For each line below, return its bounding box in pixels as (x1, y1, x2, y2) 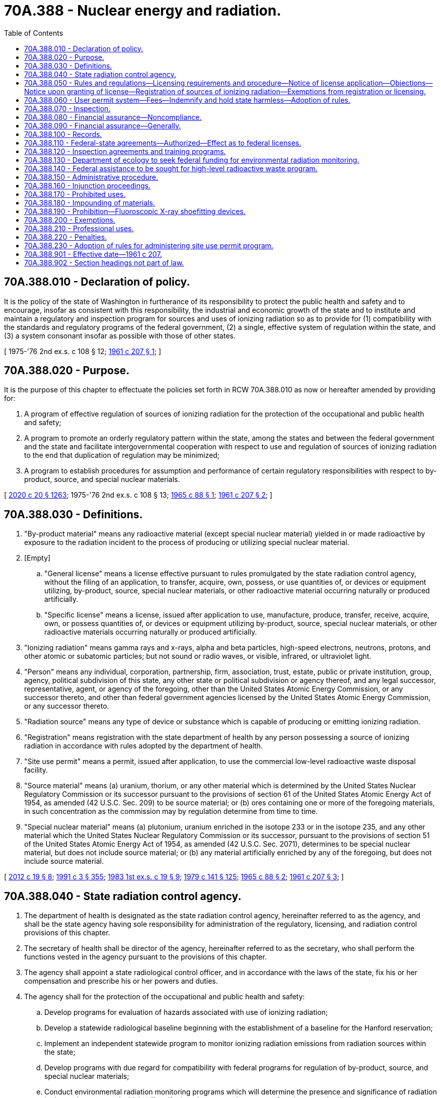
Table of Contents (4, 28, 63, 37)
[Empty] (24, 554, 51, 563)
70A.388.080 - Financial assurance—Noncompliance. (24, 112, 202, 121)
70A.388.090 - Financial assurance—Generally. (24, 121, 181, 130)
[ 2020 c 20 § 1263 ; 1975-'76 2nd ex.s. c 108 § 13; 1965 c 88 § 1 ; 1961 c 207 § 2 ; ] (4, 491, 272, 500)
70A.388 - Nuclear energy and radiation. (4, 2, 281, 19)
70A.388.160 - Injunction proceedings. (24, 181, 151, 190)
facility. (24, 766, 48, 775)
